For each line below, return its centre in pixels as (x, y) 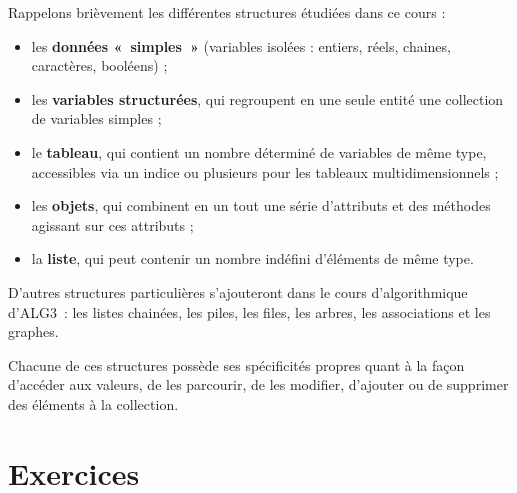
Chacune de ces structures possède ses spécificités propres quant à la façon (236, 364)
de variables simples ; (96, 118)
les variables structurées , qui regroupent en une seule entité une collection (267, 98)
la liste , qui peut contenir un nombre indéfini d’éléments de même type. (252, 258)
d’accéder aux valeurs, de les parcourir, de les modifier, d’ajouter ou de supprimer (258, 384)
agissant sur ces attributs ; (112, 224)
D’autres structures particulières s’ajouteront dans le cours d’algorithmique (238, 291)
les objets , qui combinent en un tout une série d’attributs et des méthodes (261, 205)
